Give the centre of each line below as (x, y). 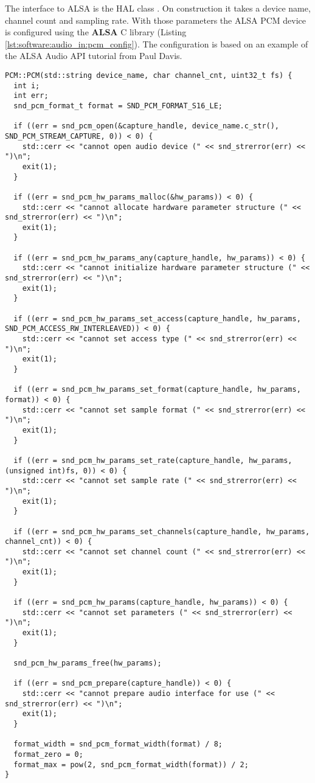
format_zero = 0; (48, 754)
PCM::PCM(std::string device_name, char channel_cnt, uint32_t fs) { (149, 75)
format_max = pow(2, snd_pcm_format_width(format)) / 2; (131, 764)
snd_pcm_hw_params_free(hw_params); (88, 663)
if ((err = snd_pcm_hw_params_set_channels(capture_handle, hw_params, (162, 531)
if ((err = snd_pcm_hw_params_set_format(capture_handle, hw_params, (157, 390)
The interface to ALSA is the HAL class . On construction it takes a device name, (158, 8)
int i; (27, 85)
